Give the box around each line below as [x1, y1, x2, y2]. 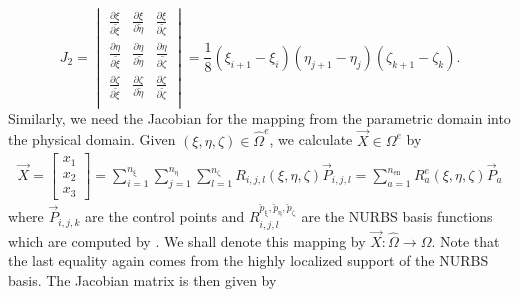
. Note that [431, 230, 500, 251]
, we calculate [269, 129, 353, 150]
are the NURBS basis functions [301, 206, 493, 227]
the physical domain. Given [8, 129, 176, 150]
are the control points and [85, 206, 245, 227]
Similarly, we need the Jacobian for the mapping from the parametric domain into [8, 107, 511, 128]
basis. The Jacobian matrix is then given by [8, 269, 277, 290]
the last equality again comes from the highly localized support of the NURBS [8, 250, 489, 271]
